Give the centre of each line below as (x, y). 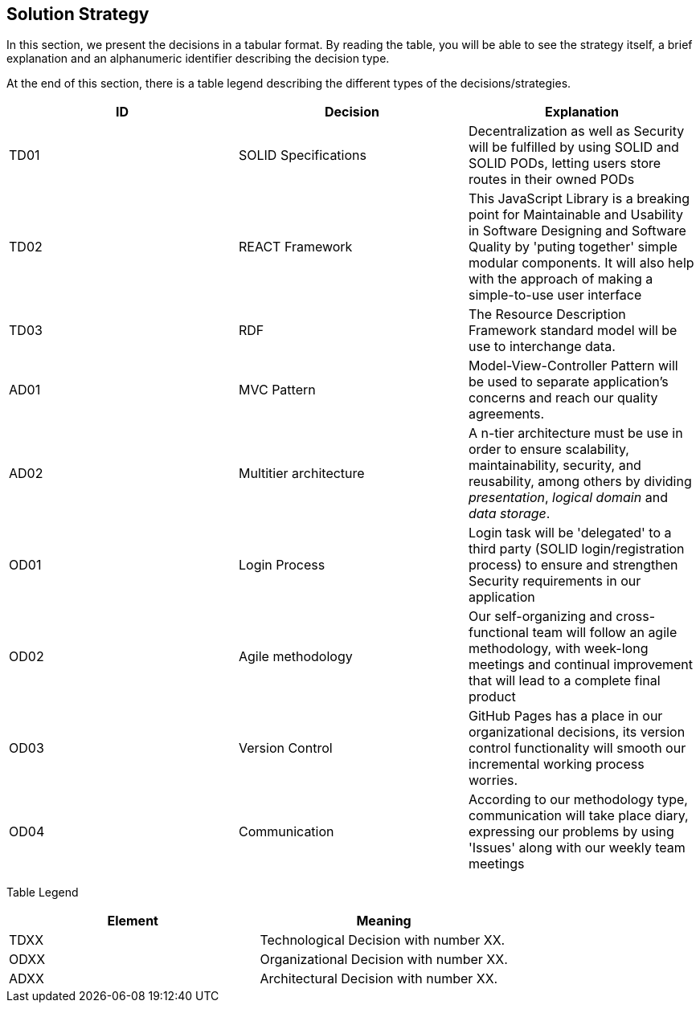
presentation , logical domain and (568, 498)
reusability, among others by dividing (580, 482)
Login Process (282, 565)
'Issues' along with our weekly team (577, 848)
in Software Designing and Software (577, 231)
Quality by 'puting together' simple (573, 247)
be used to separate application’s (568, 382)
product (492, 697)
